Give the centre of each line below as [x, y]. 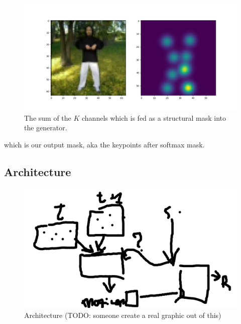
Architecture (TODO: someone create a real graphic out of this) [123, 315]
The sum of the [48, 117]
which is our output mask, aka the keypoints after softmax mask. [104, 144]
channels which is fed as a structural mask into [154, 117]
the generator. [46, 128]
